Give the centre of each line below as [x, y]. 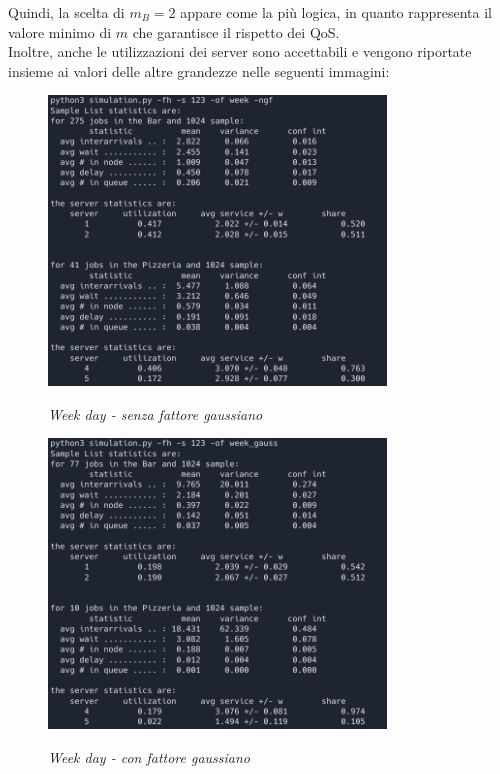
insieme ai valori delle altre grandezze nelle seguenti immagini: [199, 70]
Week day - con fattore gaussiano [149, 756]
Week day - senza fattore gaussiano [155, 413]
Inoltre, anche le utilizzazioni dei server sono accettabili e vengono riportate [240, 51]
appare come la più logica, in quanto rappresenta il [336, 12]
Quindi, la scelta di [66, 12]
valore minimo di [60, 31]
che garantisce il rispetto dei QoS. [236, 31]
